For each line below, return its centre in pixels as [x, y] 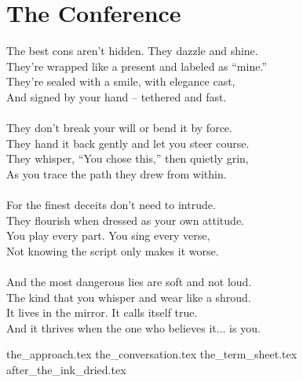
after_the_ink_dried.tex [66, 369]
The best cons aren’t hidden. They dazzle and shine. [132, 51]
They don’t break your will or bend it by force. [119, 128]
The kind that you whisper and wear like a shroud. [129, 297]
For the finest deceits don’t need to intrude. [111, 205]
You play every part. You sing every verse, [108, 235]
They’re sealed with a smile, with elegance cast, [121, 81]
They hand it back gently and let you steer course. [128, 143]
